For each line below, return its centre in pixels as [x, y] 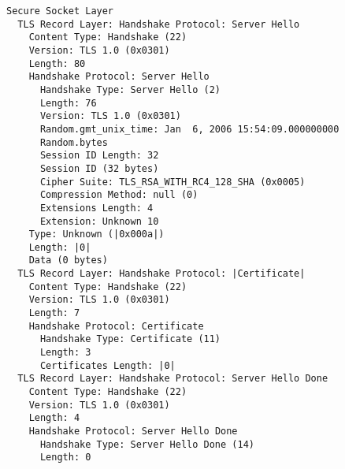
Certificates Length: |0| [108, 365]
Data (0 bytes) [68, 261]
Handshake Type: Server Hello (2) [130, 89]
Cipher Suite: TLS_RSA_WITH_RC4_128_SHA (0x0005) [172, 182]
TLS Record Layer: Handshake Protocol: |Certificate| [161, 274]
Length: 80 [57, 63]
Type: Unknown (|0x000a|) [96, 234]
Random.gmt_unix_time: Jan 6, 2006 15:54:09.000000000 [189, 129]
